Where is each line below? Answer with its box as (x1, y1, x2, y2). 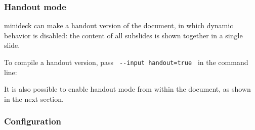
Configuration (4, 115, 62, 127)
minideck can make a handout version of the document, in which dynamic (4, 20, 233, 31)
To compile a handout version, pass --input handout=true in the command (4, 57, 248, 67)
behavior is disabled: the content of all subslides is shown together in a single (4, 30, 243, 40)
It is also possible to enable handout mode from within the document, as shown (4, 84, 251, 94)
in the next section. (4, 93, 64, 104)
